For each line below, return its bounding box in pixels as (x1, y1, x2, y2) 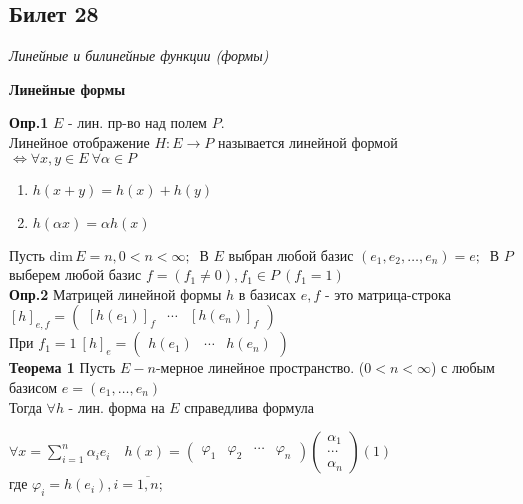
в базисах (238, 283, 296, 304)
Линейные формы (9, 78, 126, 99)
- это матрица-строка (324, 283, 451, 304)
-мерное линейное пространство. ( (155, 357, 365, 378)
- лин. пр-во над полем (67, 112, 207, 133)
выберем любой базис (9, 264, 142, 285)
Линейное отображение (9, 131, 150, 152)
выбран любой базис (228, 244, 354, 265)
